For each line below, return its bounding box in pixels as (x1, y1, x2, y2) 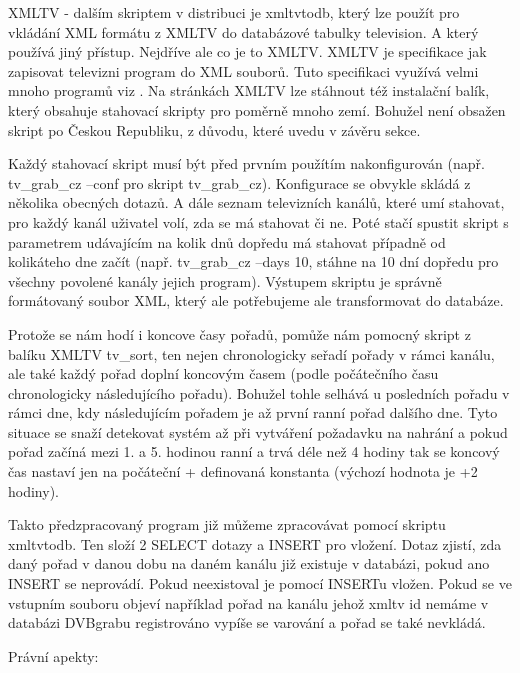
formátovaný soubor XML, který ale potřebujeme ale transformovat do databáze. (8, 290, 504, 311)
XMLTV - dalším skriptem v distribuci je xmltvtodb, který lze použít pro (8, 2, 460, 22)
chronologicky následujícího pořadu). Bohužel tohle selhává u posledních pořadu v (8, 382, 510, 403)
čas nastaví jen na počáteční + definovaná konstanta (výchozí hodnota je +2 (8, 461, 478, 482)
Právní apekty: (8, 645, 99, 666)
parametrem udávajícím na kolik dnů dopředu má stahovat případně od (8, 231, 446, 252)
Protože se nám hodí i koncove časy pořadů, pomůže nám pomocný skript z (8, 323, 471, 344)
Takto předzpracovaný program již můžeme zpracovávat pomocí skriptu (8, 514, 446, 535)
